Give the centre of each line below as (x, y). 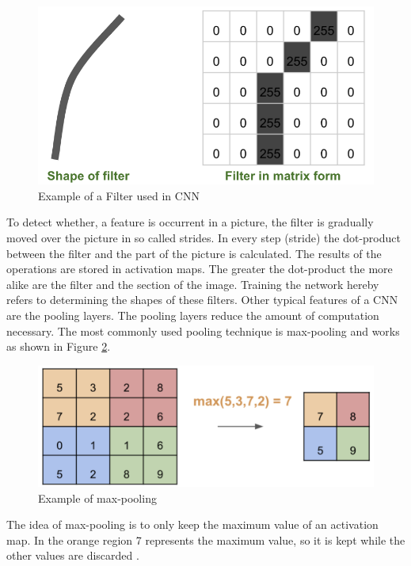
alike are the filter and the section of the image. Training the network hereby (193, 284)
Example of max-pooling (97, 498)
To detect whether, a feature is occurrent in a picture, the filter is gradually (190, 222)
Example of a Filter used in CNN (119, 195)
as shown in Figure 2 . (59, 346)
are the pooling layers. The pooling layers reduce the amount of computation (193, 315)
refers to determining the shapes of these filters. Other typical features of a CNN (202, 300)
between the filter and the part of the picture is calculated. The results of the (194, 253)
